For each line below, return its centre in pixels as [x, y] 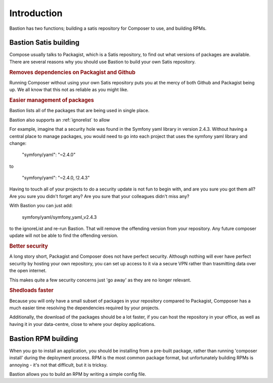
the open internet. [28, 271]
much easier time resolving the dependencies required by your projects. [84, 308]
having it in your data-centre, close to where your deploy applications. [82, 324]
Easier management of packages [52, 100]
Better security [29, 246]
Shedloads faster [32, 291]
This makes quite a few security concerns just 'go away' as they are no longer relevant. [100, 280]
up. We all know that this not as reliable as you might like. [69, 90]
